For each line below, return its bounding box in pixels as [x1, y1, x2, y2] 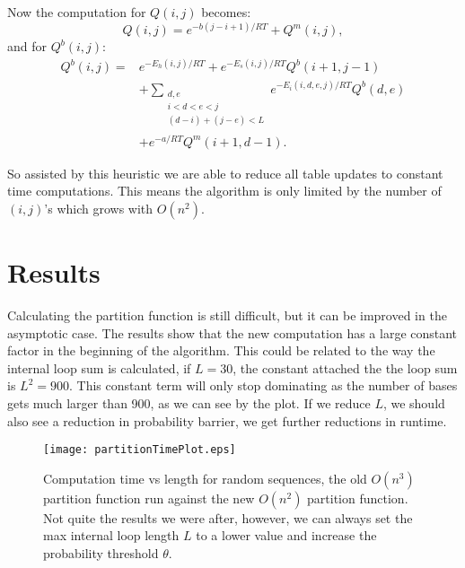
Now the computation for [7, 3, 146, 21]
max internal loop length [43, 526, 180, 545]
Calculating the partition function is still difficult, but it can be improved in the [7, 306, 447, 325]
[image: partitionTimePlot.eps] [43, 443, 236, 457]
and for [7, 37, 48, 56]
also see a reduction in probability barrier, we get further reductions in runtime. [7, 411, 447, 430]
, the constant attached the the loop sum [232, 358, 458, 377]
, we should [382, 393, 445, 412]
